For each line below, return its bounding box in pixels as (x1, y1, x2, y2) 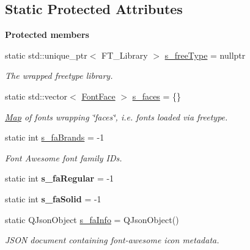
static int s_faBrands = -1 (5, 131, 105, 144)
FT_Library (101, 48, 148, 61)
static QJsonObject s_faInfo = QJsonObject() (5, 213, 179, 226)
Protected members (5, 28, 89, 41)
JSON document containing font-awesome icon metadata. (5, 233, 219, 246)
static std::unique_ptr (5, 48, 87, 61)
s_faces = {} (132, 89, 182, 102)
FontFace (81, 89, 116, 102)
